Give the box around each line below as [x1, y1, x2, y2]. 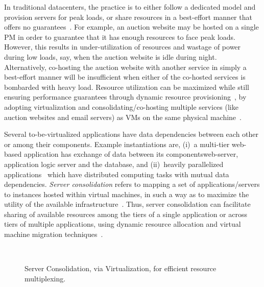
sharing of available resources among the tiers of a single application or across [4, 208, 247, 219]
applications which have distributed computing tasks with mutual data [4, 169, 229, 179]
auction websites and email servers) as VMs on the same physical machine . [4, 111, 242, 122]
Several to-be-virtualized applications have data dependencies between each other [4, 129, 259, 139]
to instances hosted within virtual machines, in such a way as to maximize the [4, 188, 249, 199]
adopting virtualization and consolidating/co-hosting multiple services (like [4, 101, 238, 112]
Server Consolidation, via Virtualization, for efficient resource [25, 263, 217, 274]
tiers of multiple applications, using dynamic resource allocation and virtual [4, 219, 241, 229]
